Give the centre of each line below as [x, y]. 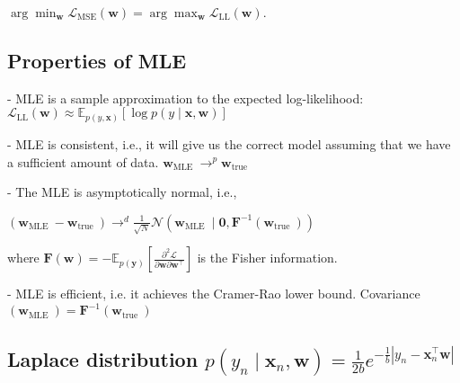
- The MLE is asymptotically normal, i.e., [122, 192]
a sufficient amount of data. [83, 161]
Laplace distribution [103, 359]
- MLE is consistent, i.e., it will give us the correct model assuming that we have [229, 143]
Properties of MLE [97, 60]
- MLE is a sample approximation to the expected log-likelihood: [186, 98]
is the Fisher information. [267, 258]
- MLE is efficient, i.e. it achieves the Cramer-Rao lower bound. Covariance [214, 294]
